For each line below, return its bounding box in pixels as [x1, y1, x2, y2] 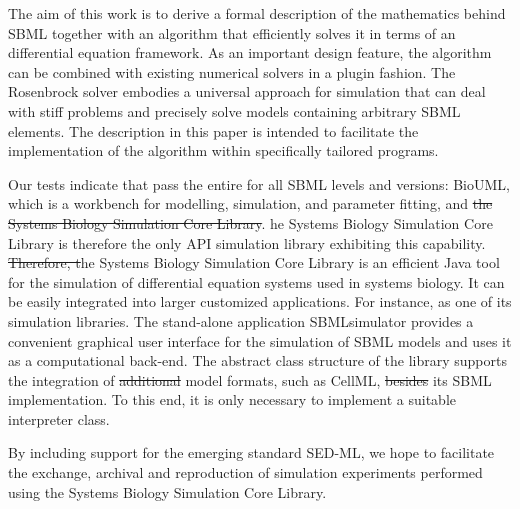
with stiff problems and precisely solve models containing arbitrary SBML [8, 100, 461, 121]
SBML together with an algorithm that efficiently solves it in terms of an [8, 22, 456, 43]
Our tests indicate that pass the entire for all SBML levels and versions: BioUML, [8, 173, 510, 194]
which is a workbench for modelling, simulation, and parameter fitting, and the [8, 193, 493, 214]
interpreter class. [8, 408, 110, 429]
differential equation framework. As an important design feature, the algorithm [8, 42, 492, 63]
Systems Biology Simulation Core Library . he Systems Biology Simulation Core [8, 212, 493, 233]
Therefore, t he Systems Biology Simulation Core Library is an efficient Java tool [8, 252, 500, 273]
